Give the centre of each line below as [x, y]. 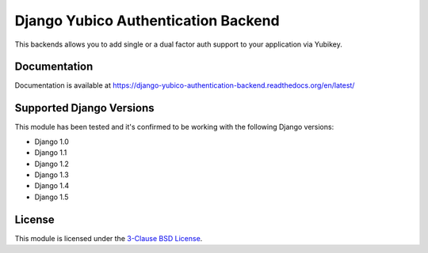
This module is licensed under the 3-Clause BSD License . [109, 238]
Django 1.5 [52, 197]
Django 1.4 [52, 186]
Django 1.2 [52, 164]
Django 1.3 [52, 175]
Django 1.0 [52, 142]
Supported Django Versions [84, 108]
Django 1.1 [51, 153]
